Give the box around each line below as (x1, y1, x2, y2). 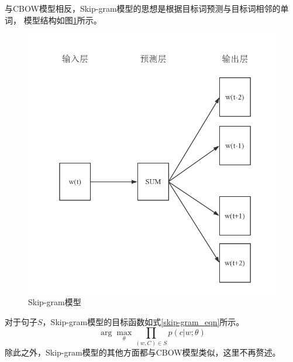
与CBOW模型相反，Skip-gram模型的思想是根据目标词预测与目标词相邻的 (5, 2, 281, 14)
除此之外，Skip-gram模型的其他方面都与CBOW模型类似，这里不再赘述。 (5, 346, 281, 358)
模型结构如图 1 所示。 (23, 13, 102, 26)
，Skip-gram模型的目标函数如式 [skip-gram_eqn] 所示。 (42, 315, 244, 327)
